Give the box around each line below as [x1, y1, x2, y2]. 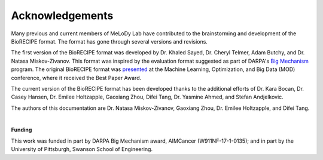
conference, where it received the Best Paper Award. [11, 74, 142, 81]
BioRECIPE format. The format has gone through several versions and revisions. [11, 38, 208, 45]
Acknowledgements [11, 9, 114, 22]
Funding [11, 126, 32, 134]
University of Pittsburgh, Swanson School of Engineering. [11, 146, 153, 153]
